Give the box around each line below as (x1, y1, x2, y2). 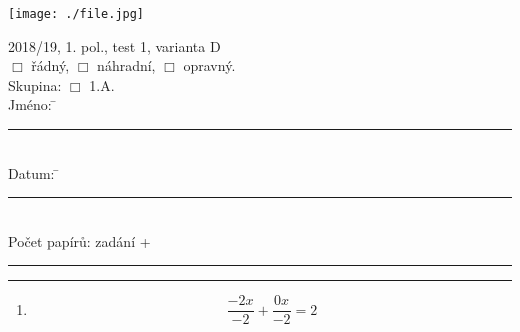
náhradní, (97, 55, 156, 76)
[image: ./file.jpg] (8, 7, 145, 21)
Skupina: (8, 74, 62, 95)
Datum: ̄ (8, 162, 60, 183)
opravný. (183, 55, 236, 76)
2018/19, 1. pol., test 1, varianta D (8, 35, 221, 56)
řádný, (31, 55, 70, 76)
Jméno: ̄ (8, 94, 57, 115)
